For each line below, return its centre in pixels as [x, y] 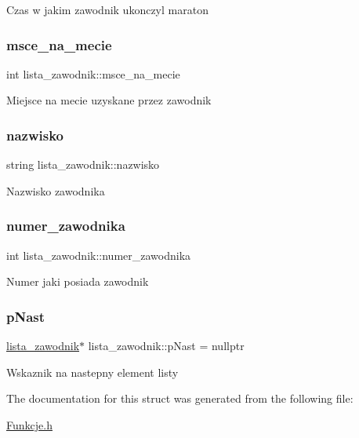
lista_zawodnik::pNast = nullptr [166, 346]
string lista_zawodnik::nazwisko [83, 164]
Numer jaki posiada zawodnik [78, 281]
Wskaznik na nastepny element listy [92, 372]
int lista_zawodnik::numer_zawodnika [99, 255]
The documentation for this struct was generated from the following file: [180, 398]
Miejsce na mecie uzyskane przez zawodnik [109, 100]
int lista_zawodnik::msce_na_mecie [93, 73]
